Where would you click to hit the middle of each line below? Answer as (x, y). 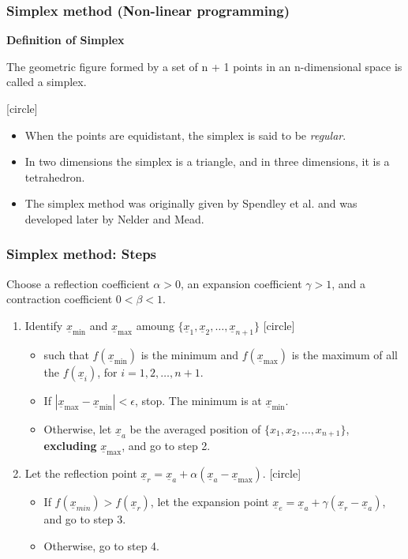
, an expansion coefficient (241, 283)
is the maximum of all (344, 354)
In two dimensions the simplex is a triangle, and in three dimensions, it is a (207, 161)
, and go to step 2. (166, 445)
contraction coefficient (60, 299)
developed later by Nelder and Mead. (114, 218)
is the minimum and (190, 354)
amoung (155, 325)
